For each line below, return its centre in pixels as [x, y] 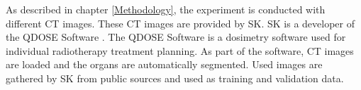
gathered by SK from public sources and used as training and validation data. [175, 78]
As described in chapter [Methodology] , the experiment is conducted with [166, 9]
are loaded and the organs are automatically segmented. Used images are [164, 64]
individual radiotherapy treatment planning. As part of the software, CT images [180, 50]
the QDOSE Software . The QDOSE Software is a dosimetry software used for [176, 37]
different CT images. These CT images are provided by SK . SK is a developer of [180, 23]
